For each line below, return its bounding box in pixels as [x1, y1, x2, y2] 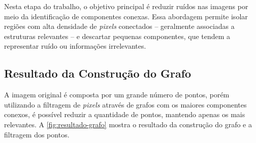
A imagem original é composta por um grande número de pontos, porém [4, 89, 230, 100]
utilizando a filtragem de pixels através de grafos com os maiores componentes [4, 99, 247, 110]
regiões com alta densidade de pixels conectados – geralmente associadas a [4, 21, 235, 31]
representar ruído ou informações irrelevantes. [4, 41, 146, 51]
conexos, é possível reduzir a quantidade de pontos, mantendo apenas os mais [4, 109, 245, 120]
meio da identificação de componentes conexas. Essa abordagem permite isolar [4, 11, 248, 21]
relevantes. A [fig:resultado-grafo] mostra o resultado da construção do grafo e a [4, 119, 252, 129]
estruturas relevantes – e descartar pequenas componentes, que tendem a [4, 30, 231, 41]
